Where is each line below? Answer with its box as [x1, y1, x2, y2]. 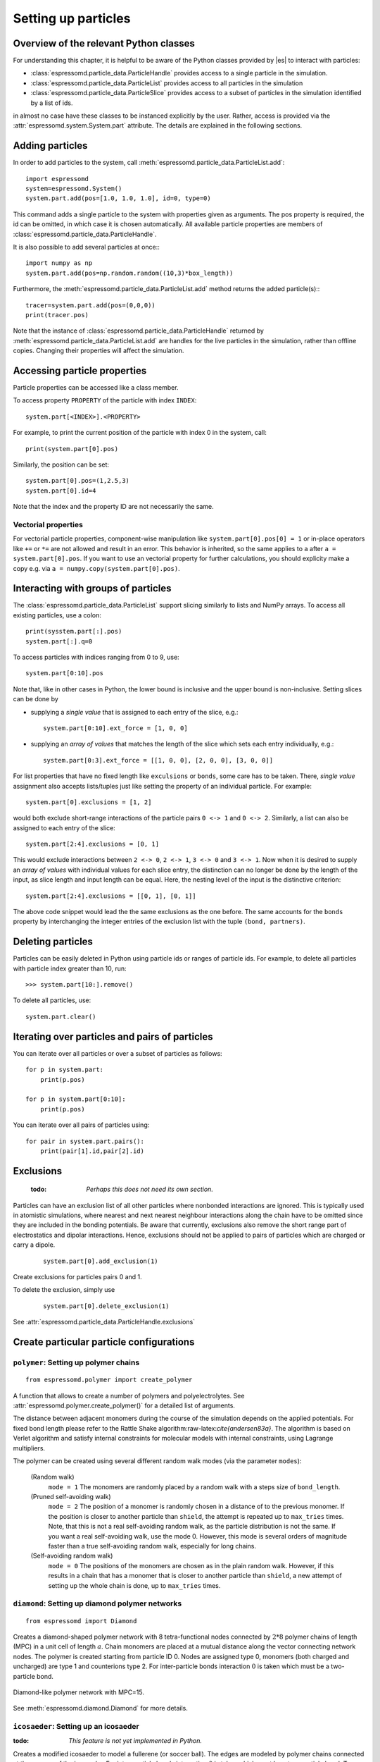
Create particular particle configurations [13, 1336, 195, 1348]
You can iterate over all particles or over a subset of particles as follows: [13, 1049, 222, 1057]
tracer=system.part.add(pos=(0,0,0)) [25, 301, 156, 309]
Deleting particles [13, 936, 93, 948]
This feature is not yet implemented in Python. [68, 1737, 203, 1745]
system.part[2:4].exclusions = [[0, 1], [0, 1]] [25, 892, 196, 900]
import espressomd [25, 175, 89, 183]
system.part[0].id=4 [25, 486, 96, 495]
